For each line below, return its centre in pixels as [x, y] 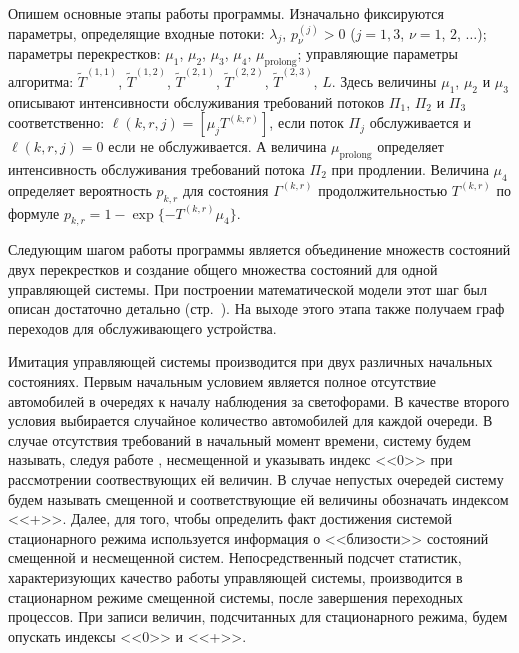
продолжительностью [383, 189]
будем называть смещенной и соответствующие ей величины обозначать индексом [258, 498]
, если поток [306, 122]
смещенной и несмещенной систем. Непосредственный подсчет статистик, [235, 557]
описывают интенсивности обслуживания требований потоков [196, 101]
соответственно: [56, 122]
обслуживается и [420, 122]
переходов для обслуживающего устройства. [142, 327]
